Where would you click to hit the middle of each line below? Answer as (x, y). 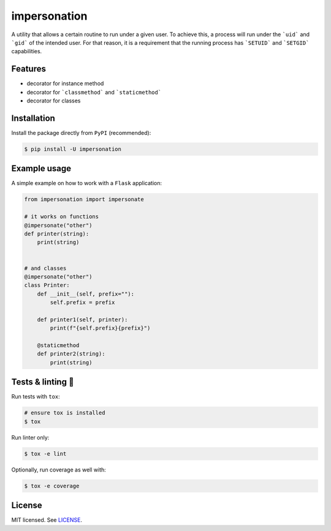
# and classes (45, 268)
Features (29, 69)
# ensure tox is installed (65, 413)
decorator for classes (54, 101)
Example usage (41, 169)
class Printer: (47, 285)
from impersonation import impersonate (84, 200)
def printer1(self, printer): (82, 319)
